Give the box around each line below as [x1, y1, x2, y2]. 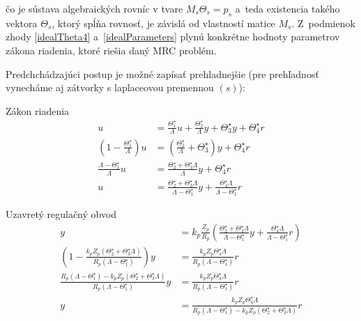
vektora [6, 15, 38, 30]
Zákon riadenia [6, 103, 70, 118]
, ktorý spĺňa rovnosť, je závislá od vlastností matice [52, 15, 275, 30]
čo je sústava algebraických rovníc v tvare [6, 1, 183, 15]
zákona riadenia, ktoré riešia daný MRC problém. [6, 42, 217, 57]
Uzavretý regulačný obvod [6, 207, 117, 221]
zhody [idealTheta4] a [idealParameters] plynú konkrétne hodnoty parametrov [6, 29, 340, 44]
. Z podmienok [291, 15, 355, 30]
